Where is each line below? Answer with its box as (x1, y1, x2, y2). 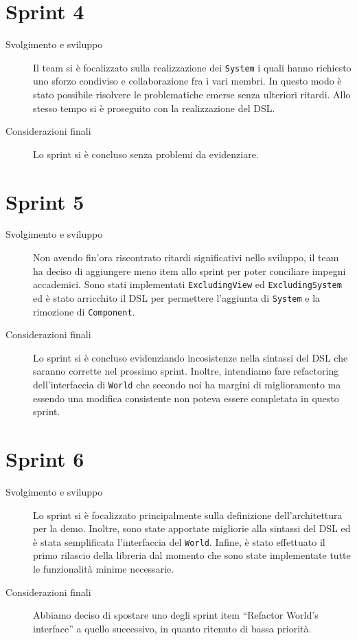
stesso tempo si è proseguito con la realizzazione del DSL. (33, 100, 275, 115)
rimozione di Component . (33, 304, 135, 318)
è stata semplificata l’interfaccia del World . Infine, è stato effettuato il (33, 534, 325, 549)
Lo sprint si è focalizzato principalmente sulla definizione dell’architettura (33, 507, 343, 522)
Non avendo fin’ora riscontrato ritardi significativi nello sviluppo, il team (33, 250, 339, 265)
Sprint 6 (5, 445, 84, 473)
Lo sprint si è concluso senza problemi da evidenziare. (33, 146, 259, 161)
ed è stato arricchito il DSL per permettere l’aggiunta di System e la (33, 290, 321, 305)
